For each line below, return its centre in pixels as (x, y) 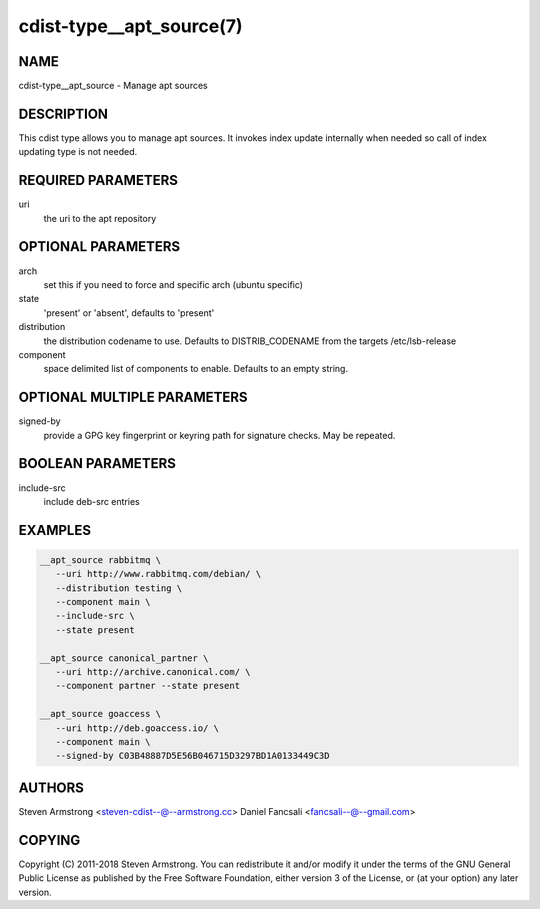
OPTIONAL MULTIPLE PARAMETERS (133, 397)
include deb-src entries (91, 501)
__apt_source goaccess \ (100, 714)
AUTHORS (51, 787)
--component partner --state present (147, 686)
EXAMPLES (55, 530)
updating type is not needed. (78, 152)
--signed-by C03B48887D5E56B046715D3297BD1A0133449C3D (192, 756)
